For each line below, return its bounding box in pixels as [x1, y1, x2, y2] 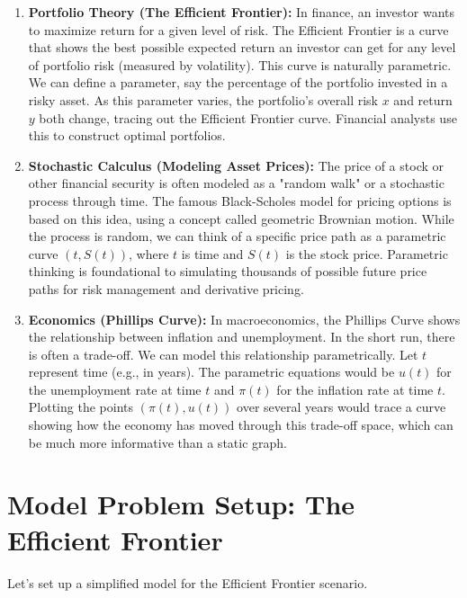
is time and [181, 244, 244, 263]
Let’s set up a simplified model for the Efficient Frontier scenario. [7, 573, 368, 592]
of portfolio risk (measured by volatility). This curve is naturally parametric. [28, 55, 452, 74]
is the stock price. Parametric [285, 244, 448, 263]
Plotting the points [28, 397, 133, 416]
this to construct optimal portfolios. [28, 126, 226, 145]
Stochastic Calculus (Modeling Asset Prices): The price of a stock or [28, 156, 445, 174]
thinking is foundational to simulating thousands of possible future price [28, 262, 427, 281]
